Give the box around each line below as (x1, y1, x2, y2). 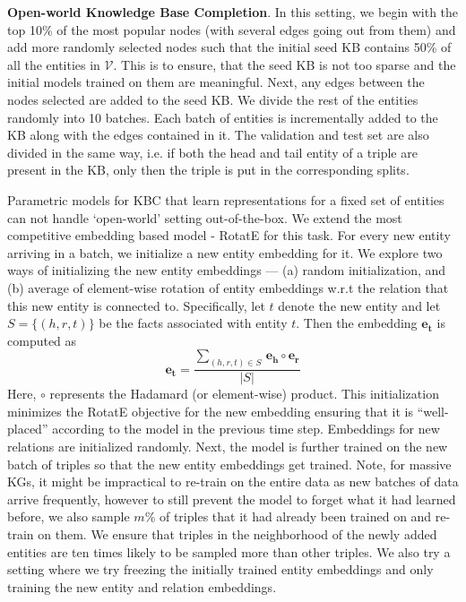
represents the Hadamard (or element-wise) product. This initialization (49, 384, 439, 403)
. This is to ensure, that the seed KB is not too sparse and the (113, 55, 456, 73)
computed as (7, 331, 77, 349)
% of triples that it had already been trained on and (144, 507, 432, 526)
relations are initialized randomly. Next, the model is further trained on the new (7, 436, 448, 455)
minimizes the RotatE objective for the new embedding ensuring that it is (7, 401, 413, 420)
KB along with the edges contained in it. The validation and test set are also (7, 125, 429, 144)
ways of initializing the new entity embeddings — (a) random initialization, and (7, 261, 446, 279)
